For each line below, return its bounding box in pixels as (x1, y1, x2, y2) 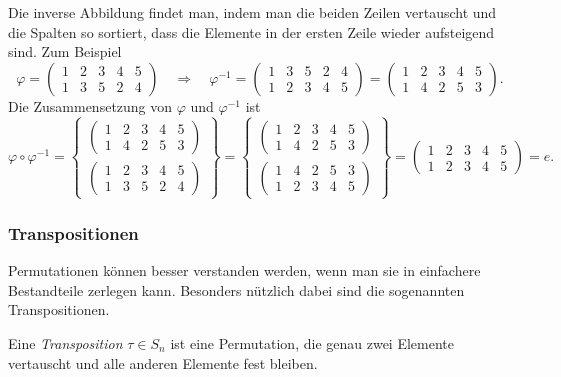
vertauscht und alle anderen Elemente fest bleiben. (8, 352, 318, 373)
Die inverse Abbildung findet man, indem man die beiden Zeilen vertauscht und (8, 2, 497, 22)
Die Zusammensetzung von (8, 95, 173, 116)
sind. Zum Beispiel (8, 41, 122, 62)
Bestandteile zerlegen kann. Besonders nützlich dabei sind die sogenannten (8, 279, 465, 300)
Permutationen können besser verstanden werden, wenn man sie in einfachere (8, 260, 481, 281)
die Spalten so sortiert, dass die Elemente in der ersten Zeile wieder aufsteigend (8, 21, 495, 42)
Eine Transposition (8, 332, 123, 353)
